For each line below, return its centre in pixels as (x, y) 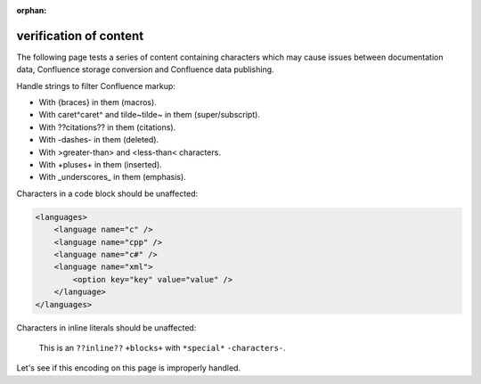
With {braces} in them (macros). (98, 102)
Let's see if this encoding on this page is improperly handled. (128, 368)
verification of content (80, 36)
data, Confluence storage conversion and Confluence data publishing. (146, 69)
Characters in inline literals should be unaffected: (106, 327)
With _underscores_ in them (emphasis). (112, 177)
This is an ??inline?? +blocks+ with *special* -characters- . (163, 347)
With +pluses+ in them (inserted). (100, 165)
